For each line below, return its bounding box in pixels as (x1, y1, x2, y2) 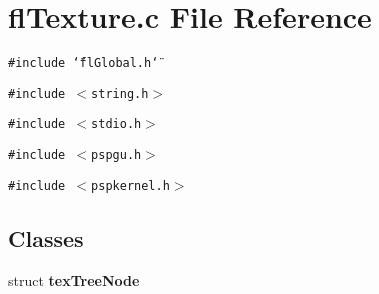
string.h (91, 86, 149, 101)
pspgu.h (91, 148, 142, 163)
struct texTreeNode (8, 269, 140, 290)
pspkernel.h (91, 178, 170, 193)
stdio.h (91, 117, 142, 132)
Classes (8, 222, 84, 253)
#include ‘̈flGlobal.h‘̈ (8, 56, 159, 71)
